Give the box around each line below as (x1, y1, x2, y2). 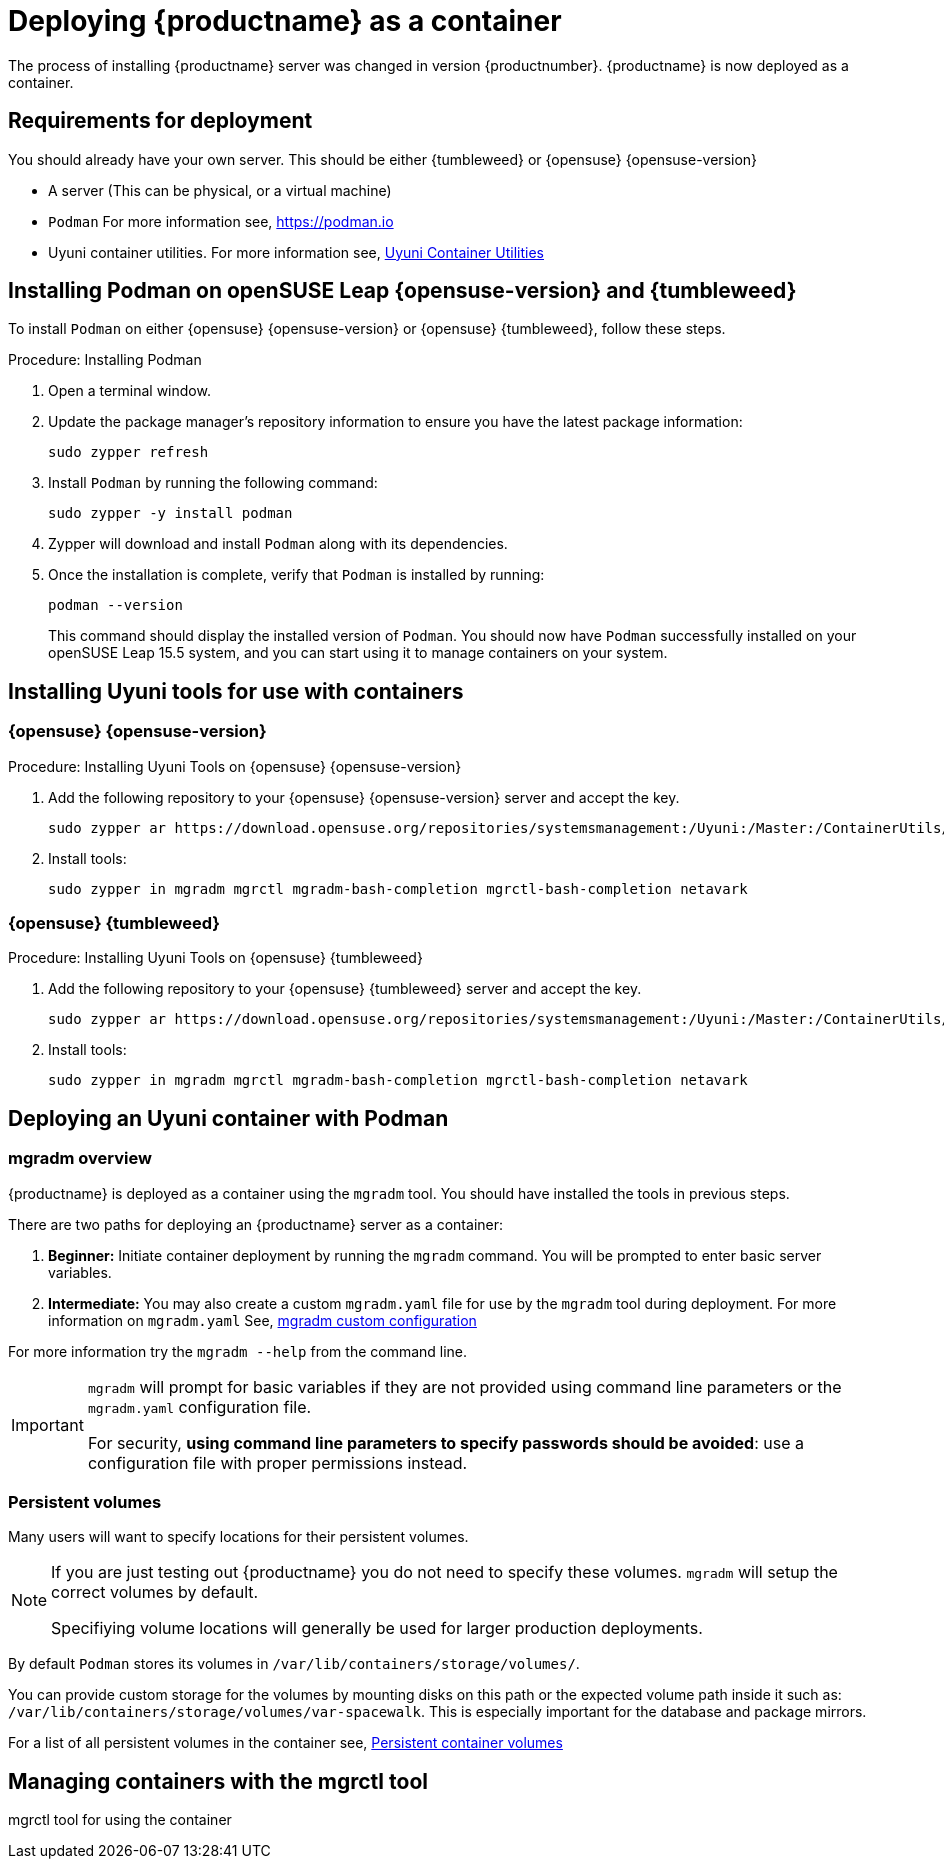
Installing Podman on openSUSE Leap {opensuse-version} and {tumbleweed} (8, 278, 797, 304)
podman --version (48, 597, 183, 614)
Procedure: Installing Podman (8, 351, 202, 369)
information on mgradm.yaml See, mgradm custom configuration (48, 1311, 477, 1329)
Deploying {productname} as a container (8, 4, 562, 38)
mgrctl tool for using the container (8, 1811, 232, 1829)
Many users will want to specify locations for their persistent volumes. (8, 1528, 469, 1546)
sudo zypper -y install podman (48, 505, 293, 522)
